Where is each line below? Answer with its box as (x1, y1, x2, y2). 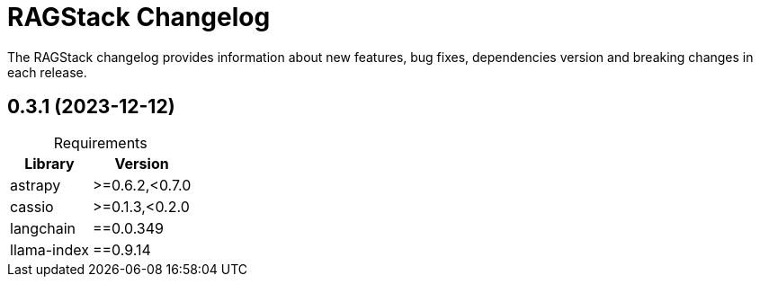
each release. (7, 64, 87, 80)
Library (24, 154, 75, 173)
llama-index (10, 240, 89, 259)
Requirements (53, 133, 148, 152)
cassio (10, 197, 54, 216)
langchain (10, 218, 76, 237)
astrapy (10, 175, 61, 194)
